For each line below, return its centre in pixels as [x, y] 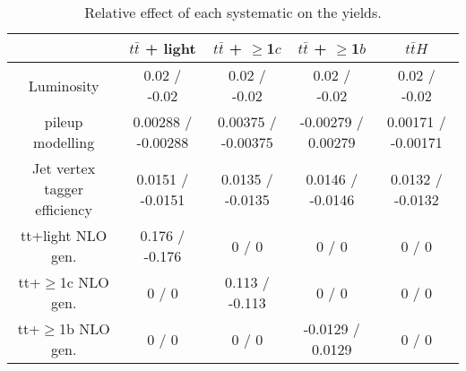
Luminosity [64, 85]
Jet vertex [64, 168]
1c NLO [84, 282]
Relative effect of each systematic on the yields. [233, 12]
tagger [64, 189]
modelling [64, 142]
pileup [64, 121]
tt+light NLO [64, 235]
